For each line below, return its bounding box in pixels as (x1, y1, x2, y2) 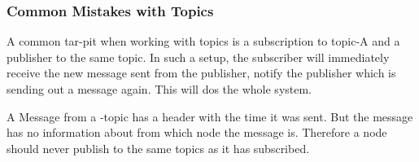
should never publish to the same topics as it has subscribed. (7, 139, 310, 156)
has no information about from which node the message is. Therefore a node (7, 124, 387, 141)
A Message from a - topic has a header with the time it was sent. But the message (7, 107, 413, 125)
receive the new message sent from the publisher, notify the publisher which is (7, 64, 396, 81)
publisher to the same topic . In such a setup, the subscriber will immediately (7, 48, 390, 65)
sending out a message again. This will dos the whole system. (7, 81, 312, 97)
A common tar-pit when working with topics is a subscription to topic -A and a (7, 33, 400, 50)
